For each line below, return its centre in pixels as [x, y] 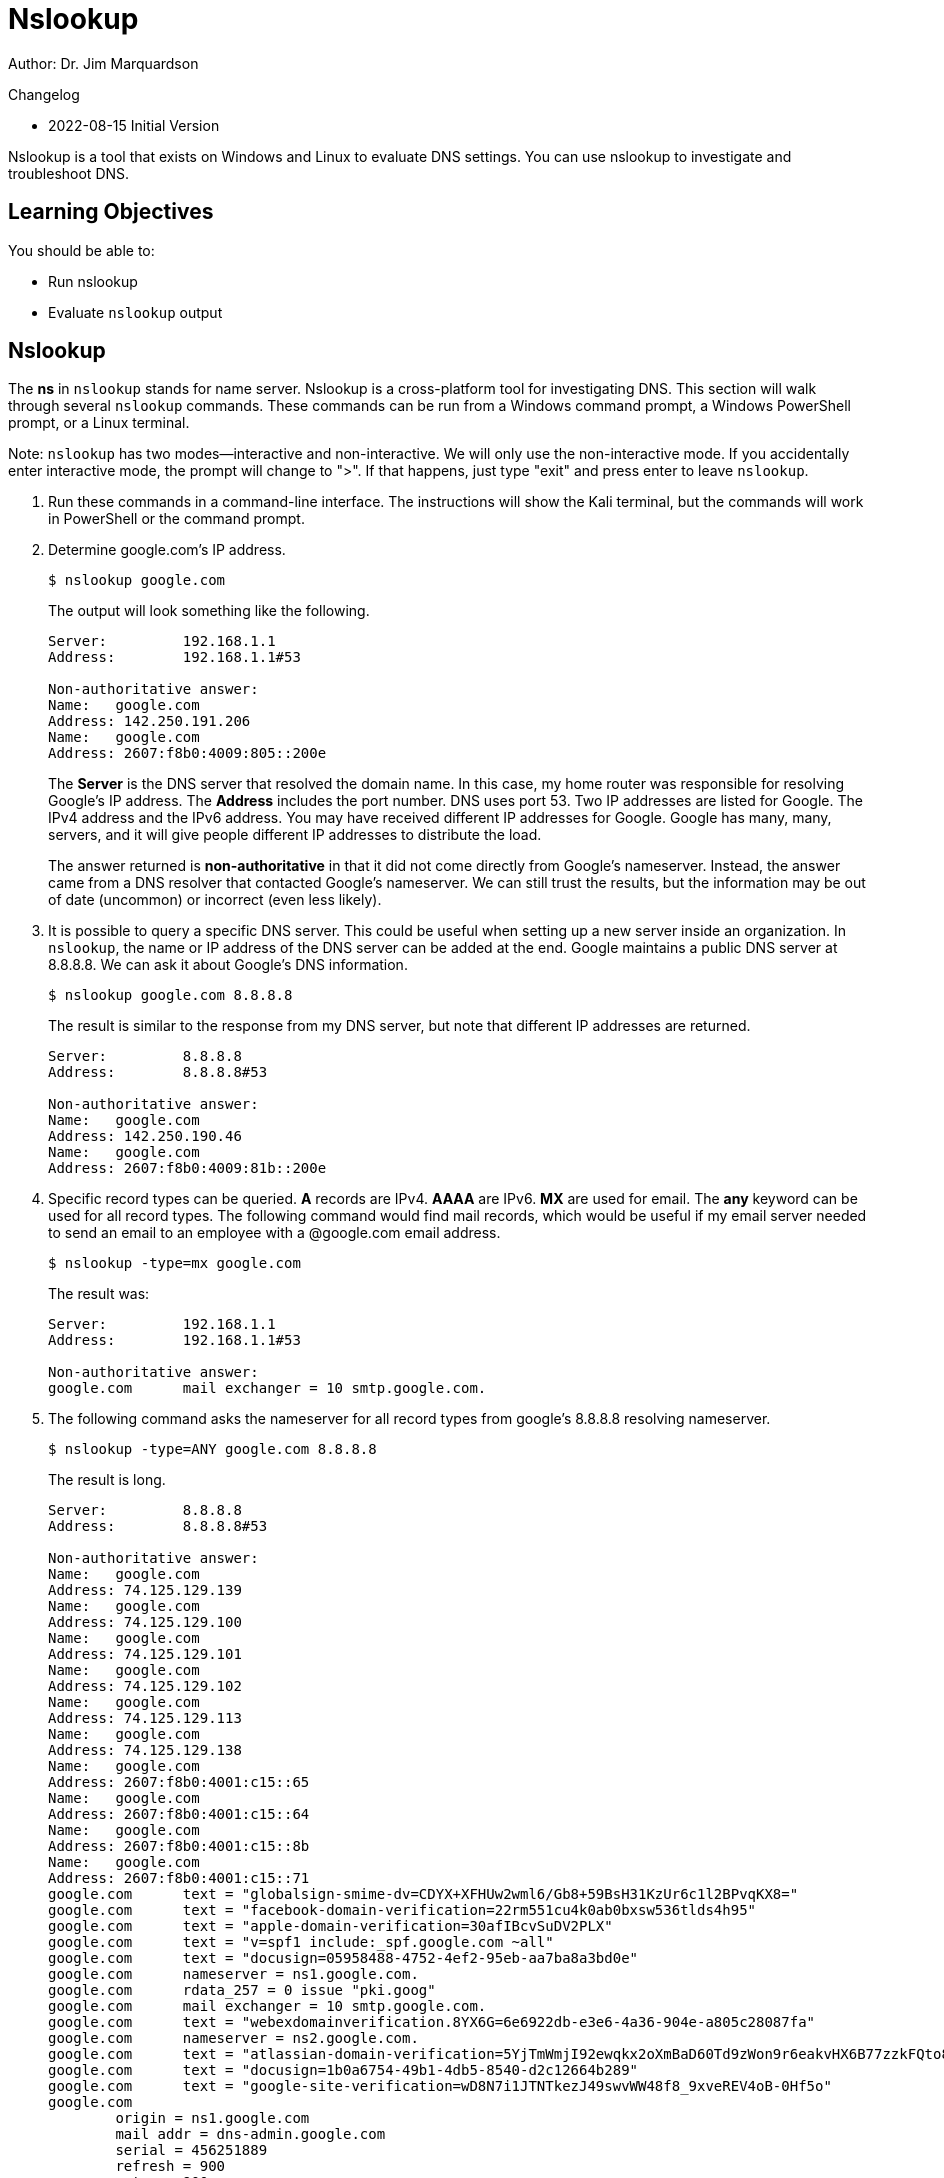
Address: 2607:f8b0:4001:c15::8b [179, 1846]
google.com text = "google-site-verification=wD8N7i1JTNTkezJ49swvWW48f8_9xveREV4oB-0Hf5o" [440, 2086]
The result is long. [107, 1480]
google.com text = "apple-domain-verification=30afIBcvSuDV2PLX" [330, 1926]
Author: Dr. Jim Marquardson [103, 63]
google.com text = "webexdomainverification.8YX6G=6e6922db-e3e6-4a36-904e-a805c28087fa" [432, 2022]
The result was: [99, 1294]
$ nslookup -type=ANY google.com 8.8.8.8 [212, 1449]
